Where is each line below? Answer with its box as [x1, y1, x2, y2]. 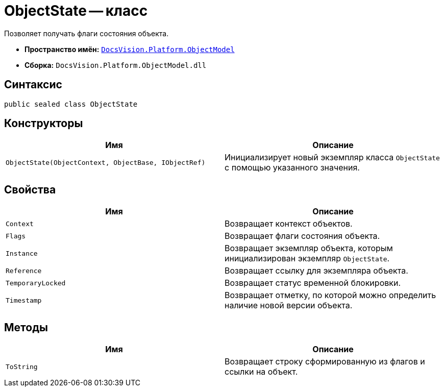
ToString [6, 362, 38, 371]
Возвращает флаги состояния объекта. [225, 231, 380, 241]
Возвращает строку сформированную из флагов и [225, 356, 425, 367]
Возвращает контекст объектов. [225, 218, 353, 229]
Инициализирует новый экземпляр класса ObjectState [225, 152, 440, 163]
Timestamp [6, 296, 42, 304]
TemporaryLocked [6, 279, 66, 287]
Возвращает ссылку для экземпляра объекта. [225, 265, 408, 276]
